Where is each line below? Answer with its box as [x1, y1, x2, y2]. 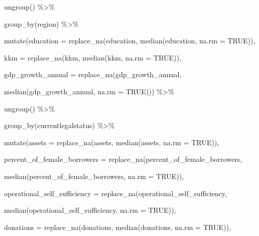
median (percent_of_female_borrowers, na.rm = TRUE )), [4, 170, 184, 181]
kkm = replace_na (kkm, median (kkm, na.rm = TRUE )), [4, 52, 181, 63]
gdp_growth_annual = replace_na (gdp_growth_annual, [4, 69, 182, 80]
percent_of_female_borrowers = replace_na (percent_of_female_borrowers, [4, 154, 242, 164]
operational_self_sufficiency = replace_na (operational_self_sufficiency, [4, 188, 227, 198]
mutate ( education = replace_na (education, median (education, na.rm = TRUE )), [4, 35, 255, 46]
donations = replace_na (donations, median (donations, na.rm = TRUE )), [4, 221, 231, 232]
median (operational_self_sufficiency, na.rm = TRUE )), [4, 205, 176, 215]
